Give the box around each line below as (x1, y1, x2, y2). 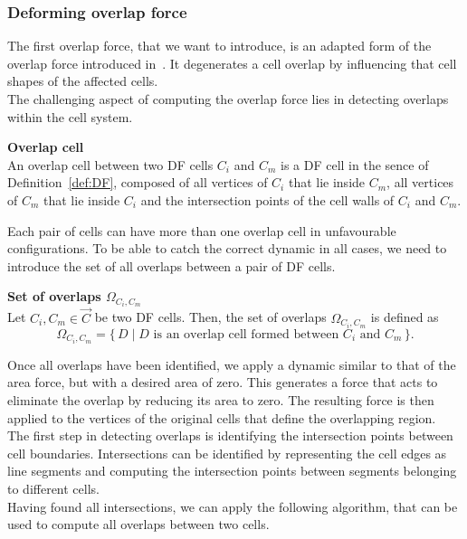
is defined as (370, 307, 439, 326)
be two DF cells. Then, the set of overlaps (94, 307, 327, 326)
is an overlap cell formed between (153, 327, 339, 341)
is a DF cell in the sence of (281, 155, 429, 174)
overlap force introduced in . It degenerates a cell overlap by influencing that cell (7, 53, 457, 72)
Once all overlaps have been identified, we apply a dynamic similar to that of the (7, 355, 456, 374)
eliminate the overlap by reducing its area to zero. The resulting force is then (7, 391, 434, 410)
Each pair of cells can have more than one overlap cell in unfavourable (7, 221, 396, 240)
